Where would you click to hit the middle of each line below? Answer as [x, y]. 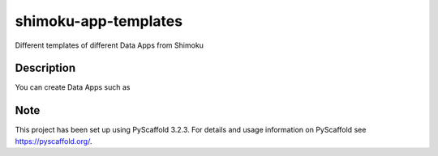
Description [45, 68]
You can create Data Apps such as [73, 87]
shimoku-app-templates [99, 21]
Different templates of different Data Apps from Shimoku [109, 45]
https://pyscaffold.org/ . [54, 141]
